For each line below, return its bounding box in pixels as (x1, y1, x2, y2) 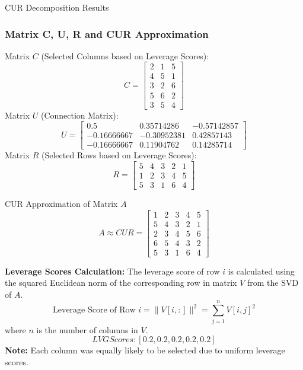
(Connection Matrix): (40, 109, 119, 121)
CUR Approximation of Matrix (5, 197, 118, 209)
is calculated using (228, 264, 295, 277)
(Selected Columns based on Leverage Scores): (41, 49, 209, 62)
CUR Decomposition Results (5, 1, 109, 13)
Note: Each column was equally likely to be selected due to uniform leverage (5, 344, 285, 356)
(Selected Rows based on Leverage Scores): (42, 149, 197, 161)
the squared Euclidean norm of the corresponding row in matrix (5, 276, 237, 289)
